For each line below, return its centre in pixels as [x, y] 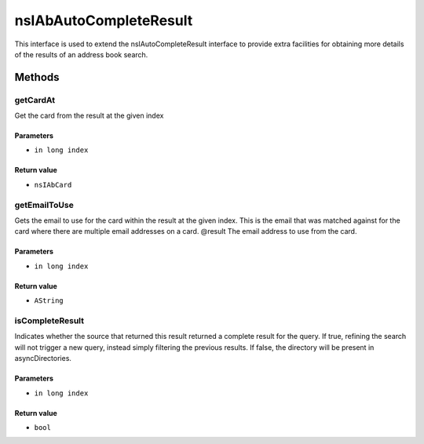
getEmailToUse [44, 205]
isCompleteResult [49, 320]
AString [49, 301]
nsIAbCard [53, 185]
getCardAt [35, 100]
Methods [37, 77]
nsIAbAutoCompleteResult [104, 20]
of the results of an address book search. [81, 54]
